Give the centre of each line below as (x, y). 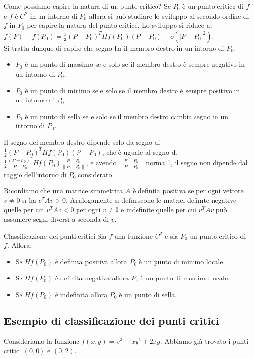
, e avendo (101, 163)
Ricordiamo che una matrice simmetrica (64, 190)
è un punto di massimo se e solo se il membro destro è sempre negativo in (135, 64)
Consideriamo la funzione (42, 341)
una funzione (133, 235)
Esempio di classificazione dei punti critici (112, 320)
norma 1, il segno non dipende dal (197, 163)
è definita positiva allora (91, 261)
